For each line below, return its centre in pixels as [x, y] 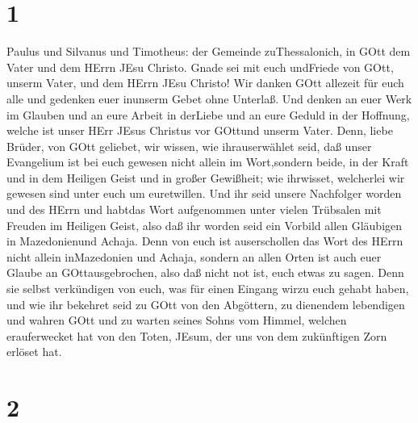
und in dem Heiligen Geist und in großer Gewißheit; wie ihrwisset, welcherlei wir [206, 177]
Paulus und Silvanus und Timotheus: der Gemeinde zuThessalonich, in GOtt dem [209, 51]
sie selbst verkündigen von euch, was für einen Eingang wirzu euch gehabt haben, [208, 289]
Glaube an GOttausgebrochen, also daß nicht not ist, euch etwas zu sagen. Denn [205, 272]
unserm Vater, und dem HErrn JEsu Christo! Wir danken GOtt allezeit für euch [205, 83]
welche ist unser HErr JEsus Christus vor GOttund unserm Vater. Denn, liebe [200, 130]
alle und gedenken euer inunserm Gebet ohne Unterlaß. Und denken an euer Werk [209, 98]
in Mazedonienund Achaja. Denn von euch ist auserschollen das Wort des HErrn [205, 241]
